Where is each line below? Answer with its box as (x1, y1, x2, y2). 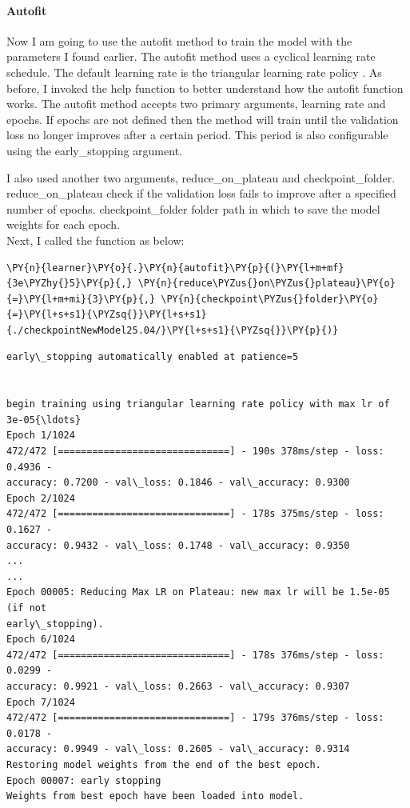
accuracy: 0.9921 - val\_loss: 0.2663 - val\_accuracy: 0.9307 (6, 680, 350, 692)
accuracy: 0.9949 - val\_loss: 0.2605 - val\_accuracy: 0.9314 (6, 743, 350, 755)
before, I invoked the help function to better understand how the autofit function (6, 79, 404, 96)
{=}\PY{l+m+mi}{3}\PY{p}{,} (6, 293, 156, 305)
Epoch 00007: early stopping (6, 774, 161, 786)
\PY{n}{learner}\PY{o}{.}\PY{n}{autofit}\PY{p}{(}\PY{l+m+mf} (6, 262, 344, 274)
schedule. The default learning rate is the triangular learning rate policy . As (6, 63, 382, 80)
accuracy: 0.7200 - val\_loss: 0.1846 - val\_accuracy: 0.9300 (6, 477, 350, 489)
